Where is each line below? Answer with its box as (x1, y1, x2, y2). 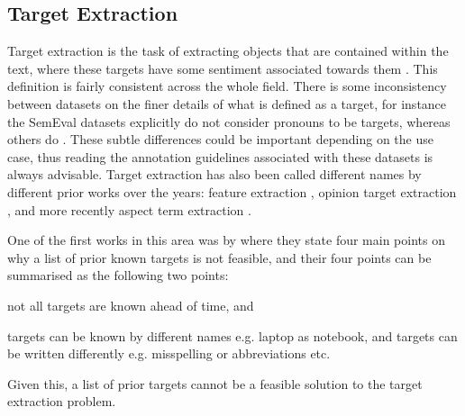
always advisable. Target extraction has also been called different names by (7, 165, 422, 184)
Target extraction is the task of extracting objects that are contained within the (7, 41, 449, 60)
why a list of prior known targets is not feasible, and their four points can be (7, 248, 432, 267)
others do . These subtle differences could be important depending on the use (7, 130, 433, 149)
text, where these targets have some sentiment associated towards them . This (7, 59, 438, 77)
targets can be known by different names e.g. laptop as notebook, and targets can (7, 326, 458, 345)
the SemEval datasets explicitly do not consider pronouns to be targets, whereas (7, 112, 451, 131)
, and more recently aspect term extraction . (7, 200, 251, 219)
